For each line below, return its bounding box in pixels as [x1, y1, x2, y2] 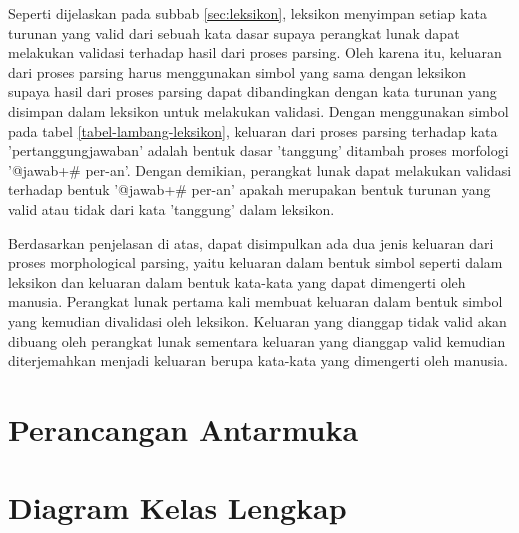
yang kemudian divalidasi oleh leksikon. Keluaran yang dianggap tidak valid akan [8, 310, 507, 331]
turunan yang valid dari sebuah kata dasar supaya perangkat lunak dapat [8, 22, 460, 43]
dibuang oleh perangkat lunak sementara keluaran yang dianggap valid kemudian [8, 330, 506, 351]
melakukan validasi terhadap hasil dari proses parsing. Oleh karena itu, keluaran [8, 42, 502, 63]
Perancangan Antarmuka [8, 408, 359, 449]
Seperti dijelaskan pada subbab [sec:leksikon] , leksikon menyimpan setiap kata [8, 3, 487, 23]
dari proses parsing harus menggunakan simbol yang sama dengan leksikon [8, 61, 467, 82]
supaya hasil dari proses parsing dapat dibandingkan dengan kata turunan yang [8, 81, 497, 102]
